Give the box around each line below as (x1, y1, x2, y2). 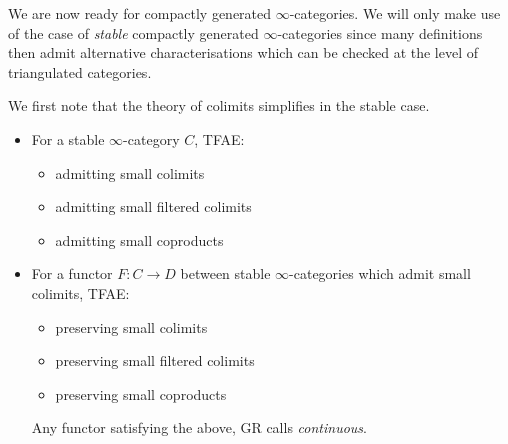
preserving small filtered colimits (55, 350, 255, 371)
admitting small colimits (55, 162, 205, 183)
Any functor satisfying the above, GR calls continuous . (31, 417, 367, 438)
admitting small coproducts (55, 229, 224, 250)
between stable (180, 263, 271, 284)
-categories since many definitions (277, 22, 483, 43)
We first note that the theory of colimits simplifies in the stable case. (8, 95, 430, 116)
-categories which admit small (289, 263, 471, 284)
